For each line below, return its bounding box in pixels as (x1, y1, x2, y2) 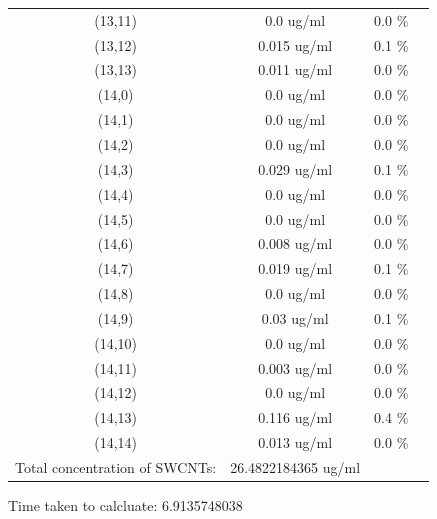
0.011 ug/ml (258, 59, 333, 80)
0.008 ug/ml (258, 233, 333, 254)
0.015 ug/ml (258, 34, 333, 55)
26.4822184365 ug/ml (230, 456, 361, 477)
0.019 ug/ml (258, 258, 333, 279)
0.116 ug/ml (258, 407, 333, 428)
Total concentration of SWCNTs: (15, 456, 217, 477)
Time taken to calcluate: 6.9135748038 (8, 495, 243, 516)
